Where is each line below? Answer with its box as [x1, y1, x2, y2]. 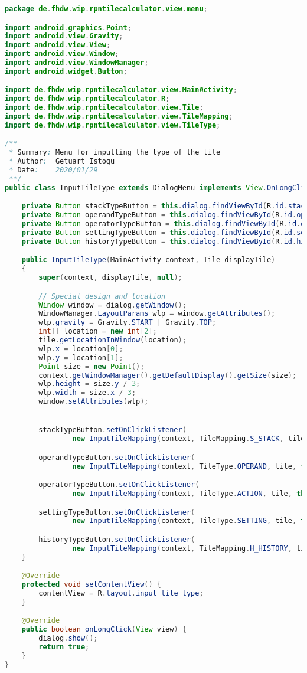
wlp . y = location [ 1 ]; [38, 353, 123, 362]
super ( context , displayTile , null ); [38, 273, 182, 282]
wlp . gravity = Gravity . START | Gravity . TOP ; [38, 318, 217, 327]
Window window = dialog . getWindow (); [38, 300, 187, 309]
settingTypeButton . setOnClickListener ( [38, 508, 195, 517]
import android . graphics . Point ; [5, 23, 132, 32]
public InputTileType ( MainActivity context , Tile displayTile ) [21, 256, 276, 264]
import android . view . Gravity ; [5, 32, 123, 41]
